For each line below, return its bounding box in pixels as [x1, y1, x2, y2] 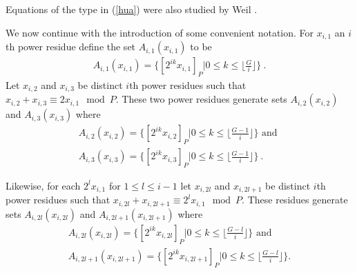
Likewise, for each [6, 178, 81, 192]
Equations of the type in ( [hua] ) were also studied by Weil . [6, 2, 258, 16]
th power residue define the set [6, 39, 136, 54]
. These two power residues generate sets [115, 92, 287, 106]
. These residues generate [242, 192, 348, 207]
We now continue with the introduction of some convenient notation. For [6, 25, 314, 39]
